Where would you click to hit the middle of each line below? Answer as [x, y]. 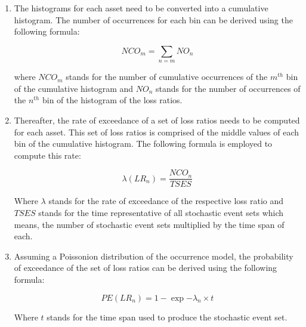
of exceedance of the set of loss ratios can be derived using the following [146, 268]
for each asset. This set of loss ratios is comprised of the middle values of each [156, 132]
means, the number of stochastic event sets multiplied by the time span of [149, 224]
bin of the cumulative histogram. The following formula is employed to [143, 144]
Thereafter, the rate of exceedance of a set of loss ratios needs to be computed [157, 120]
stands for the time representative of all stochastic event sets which [161, 212]
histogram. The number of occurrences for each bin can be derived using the [153, 19]
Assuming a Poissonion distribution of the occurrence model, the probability [154, 256]
